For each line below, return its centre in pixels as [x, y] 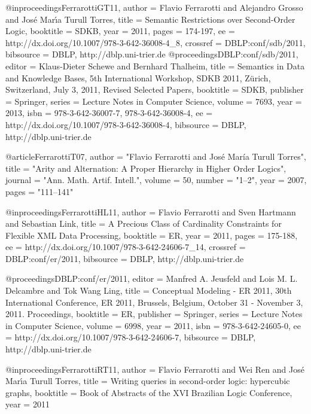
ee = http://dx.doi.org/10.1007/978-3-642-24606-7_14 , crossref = [126, 247]
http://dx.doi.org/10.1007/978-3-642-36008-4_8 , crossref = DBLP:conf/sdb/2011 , [155, 42]
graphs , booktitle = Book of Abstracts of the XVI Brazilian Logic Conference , [149, 392]
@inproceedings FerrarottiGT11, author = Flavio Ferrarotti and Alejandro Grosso [154, 7]
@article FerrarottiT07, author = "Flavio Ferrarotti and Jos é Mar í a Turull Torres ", [156, 156]
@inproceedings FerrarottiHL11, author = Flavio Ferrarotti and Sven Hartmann [151, 211]
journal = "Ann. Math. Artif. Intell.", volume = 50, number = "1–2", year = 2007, [156, 180]
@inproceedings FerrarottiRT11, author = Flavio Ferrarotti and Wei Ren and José [155, 369]
